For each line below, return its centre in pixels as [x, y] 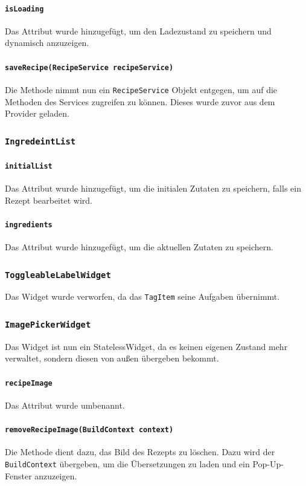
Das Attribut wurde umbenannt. [65, 405]
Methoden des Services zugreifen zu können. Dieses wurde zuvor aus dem [140, 101]
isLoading [24, 9]
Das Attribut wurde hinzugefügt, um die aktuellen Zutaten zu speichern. [139, 247]
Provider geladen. [37, 113]
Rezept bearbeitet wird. [49, 200]
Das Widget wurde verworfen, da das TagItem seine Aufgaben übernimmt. [142, 296]
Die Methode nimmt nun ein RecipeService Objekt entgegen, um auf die [141, 89]
